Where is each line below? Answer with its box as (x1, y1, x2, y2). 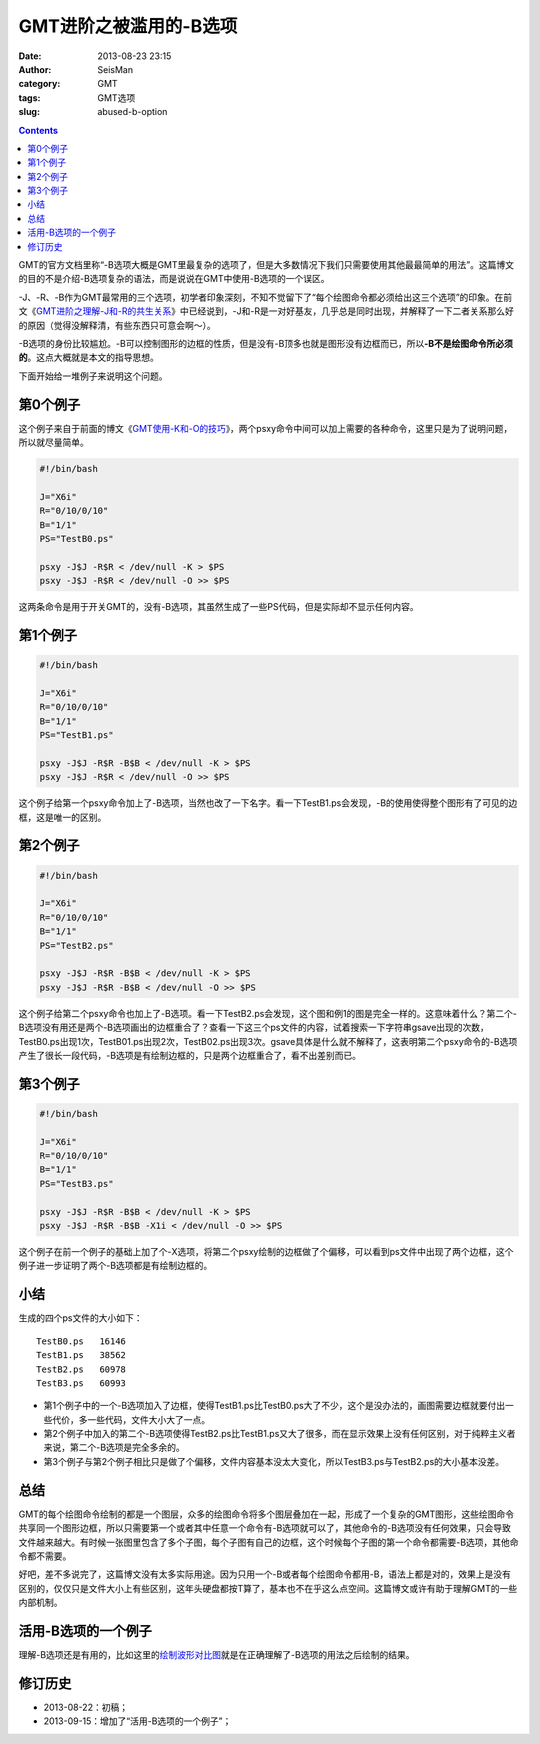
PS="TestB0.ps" (39, 533, 114, 544)
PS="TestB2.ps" (39, 940, 114, 951)
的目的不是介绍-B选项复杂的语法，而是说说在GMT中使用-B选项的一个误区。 (18, 273, 330, 285)
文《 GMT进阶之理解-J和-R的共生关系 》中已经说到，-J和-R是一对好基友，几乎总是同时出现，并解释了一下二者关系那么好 (18, 305, 514, 317)
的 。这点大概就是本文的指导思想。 (18, 351, 159, 364)
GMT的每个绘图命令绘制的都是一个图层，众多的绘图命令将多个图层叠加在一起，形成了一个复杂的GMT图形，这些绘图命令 (18, 1508, 515, 1520)
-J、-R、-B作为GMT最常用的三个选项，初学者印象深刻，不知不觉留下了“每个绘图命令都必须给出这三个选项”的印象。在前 (18, 291, 513, 303)
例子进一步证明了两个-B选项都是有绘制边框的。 (18, 1260, 213, 1272)
